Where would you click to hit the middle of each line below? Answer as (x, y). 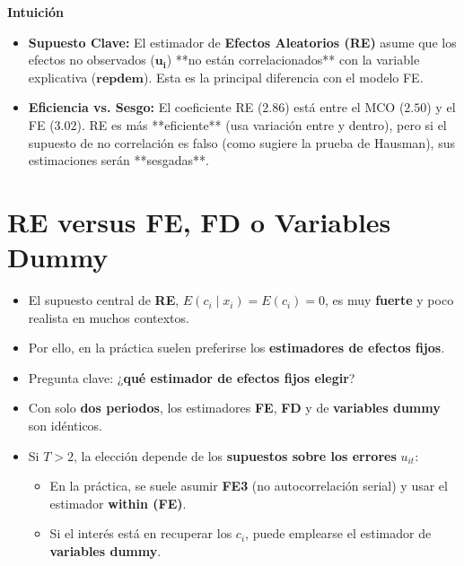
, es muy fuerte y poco (390, 300)
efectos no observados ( (92, 60)
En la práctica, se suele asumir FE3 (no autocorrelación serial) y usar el (249, 486)
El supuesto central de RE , (104, 300)
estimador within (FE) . (118, 503)
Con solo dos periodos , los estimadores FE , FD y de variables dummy (234, 408)
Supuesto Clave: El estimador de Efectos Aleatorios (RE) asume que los (242, 42)
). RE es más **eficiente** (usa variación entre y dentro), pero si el (262, 124)
